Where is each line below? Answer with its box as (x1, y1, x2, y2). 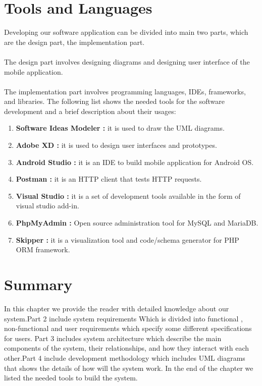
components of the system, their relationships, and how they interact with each (4, 343, 249, 353)
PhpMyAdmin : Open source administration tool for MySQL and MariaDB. (16, 217, 258, 228)
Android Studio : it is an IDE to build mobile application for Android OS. (16, 156, 254, 167)
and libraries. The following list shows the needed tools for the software (4, 96, 225, 106)
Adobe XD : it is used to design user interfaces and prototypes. (16, 140, 217, 150)
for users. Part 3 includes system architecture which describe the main (4, 333, 222, 343)
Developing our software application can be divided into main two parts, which (4, 27, 248, 37)
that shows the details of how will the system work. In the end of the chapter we (4, 362, 253, 373)
